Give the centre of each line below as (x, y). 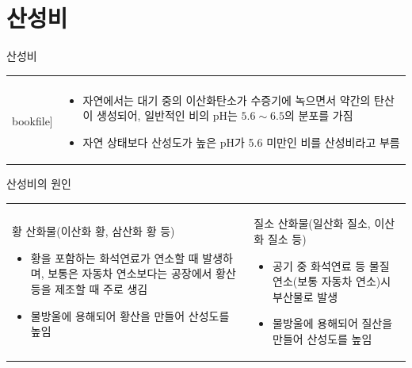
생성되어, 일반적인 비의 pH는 (167, 115)
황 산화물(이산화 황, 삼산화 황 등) (93, 231)
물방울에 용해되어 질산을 (333, 323)
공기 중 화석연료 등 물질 (331, 265)
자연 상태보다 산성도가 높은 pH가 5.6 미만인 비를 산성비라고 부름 (241, 142)
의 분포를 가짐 (319, 115)
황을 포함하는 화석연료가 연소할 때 (114, 257)
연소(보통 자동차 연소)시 (332, 281)
